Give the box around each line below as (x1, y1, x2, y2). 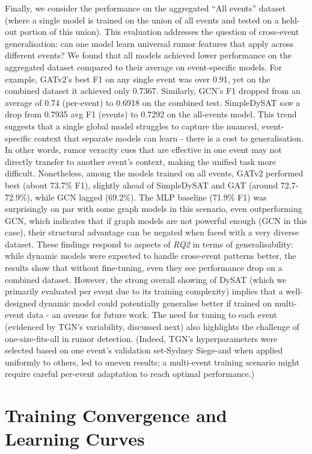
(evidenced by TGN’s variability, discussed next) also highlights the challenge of (5, 320, 299, 333)
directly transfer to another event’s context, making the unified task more (5, 155, 277, 167)
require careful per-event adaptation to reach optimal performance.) (5, 367, 255, 380)
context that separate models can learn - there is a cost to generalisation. (34, 131, 304, 144)
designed (5, 296, 37, 309)
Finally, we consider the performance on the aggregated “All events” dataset (5, 2, 286, 14)
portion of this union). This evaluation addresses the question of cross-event (19, 25, 299, 38)
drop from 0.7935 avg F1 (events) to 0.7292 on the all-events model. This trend (5, 108, 297, 120)
